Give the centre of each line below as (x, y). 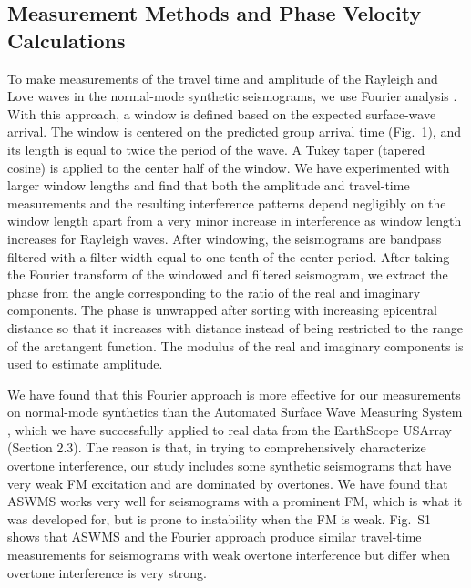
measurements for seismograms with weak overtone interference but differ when (229, 555)
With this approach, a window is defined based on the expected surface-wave (222, 113)
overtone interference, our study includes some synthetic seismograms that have (230, 466)
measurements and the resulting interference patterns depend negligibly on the (227, 203)
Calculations (67, 40)
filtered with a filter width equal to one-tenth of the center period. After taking (229, 256)
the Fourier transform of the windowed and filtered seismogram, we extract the (228, 274)
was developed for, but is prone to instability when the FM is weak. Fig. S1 (220, 518)
